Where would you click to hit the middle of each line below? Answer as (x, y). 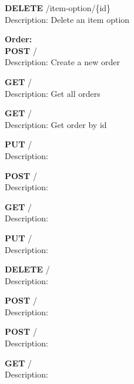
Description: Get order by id (56, 124)
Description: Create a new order (63, 62)
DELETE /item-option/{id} (58, 8)
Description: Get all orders (53, 93)
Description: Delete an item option (67, 19)
